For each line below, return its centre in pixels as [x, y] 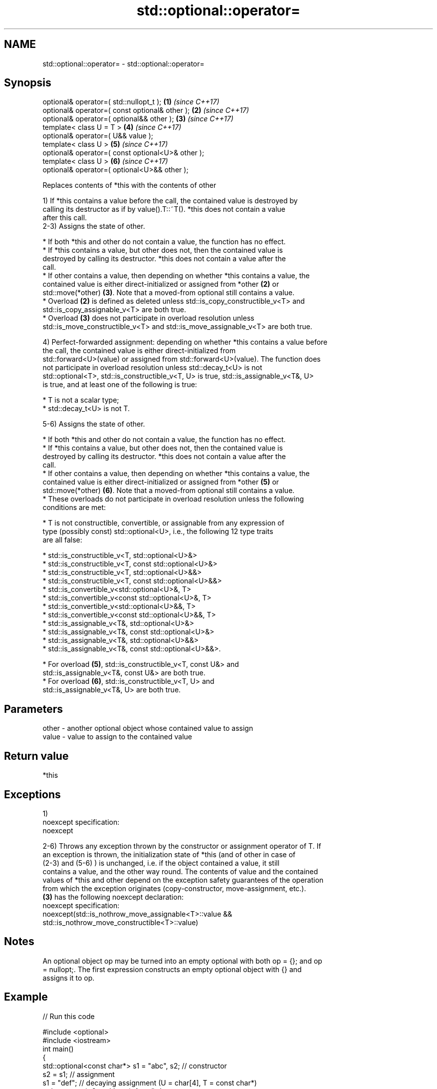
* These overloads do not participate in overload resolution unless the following [173, 499]
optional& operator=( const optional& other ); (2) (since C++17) [146, 110]
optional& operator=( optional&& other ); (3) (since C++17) [138, 119]
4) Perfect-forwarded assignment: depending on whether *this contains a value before [185, 342]
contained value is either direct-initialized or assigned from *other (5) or [161, 482]
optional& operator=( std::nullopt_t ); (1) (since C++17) [131, 102]
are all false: [62, 540]
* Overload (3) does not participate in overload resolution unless [148, 318]
